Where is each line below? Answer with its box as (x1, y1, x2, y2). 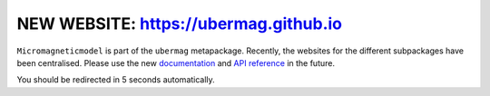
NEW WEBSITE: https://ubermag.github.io (16, 14, 343, 34)
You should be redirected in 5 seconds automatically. (16, 74, 215, 85)
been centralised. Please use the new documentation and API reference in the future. (16, 57, 336, 68)
